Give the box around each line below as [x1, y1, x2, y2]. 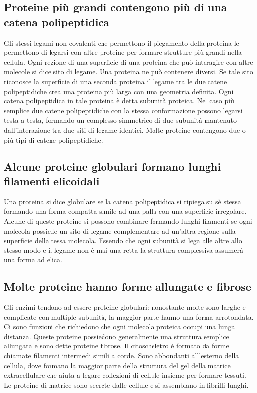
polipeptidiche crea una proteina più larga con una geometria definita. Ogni [4, 86, 234, 96]
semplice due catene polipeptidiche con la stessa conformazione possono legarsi [4, 105, 243, 115]
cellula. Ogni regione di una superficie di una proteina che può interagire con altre [4, 56, 253, 67]
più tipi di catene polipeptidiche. [4, 134, 103, 145]
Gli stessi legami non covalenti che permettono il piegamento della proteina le [4, 37, 239, 48]
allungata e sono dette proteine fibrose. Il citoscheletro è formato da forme [4, 341, 229, 351]
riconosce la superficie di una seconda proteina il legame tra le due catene [4, 76, 227, 86]
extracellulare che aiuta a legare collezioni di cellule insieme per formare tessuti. [4, 370, 246, 380]
